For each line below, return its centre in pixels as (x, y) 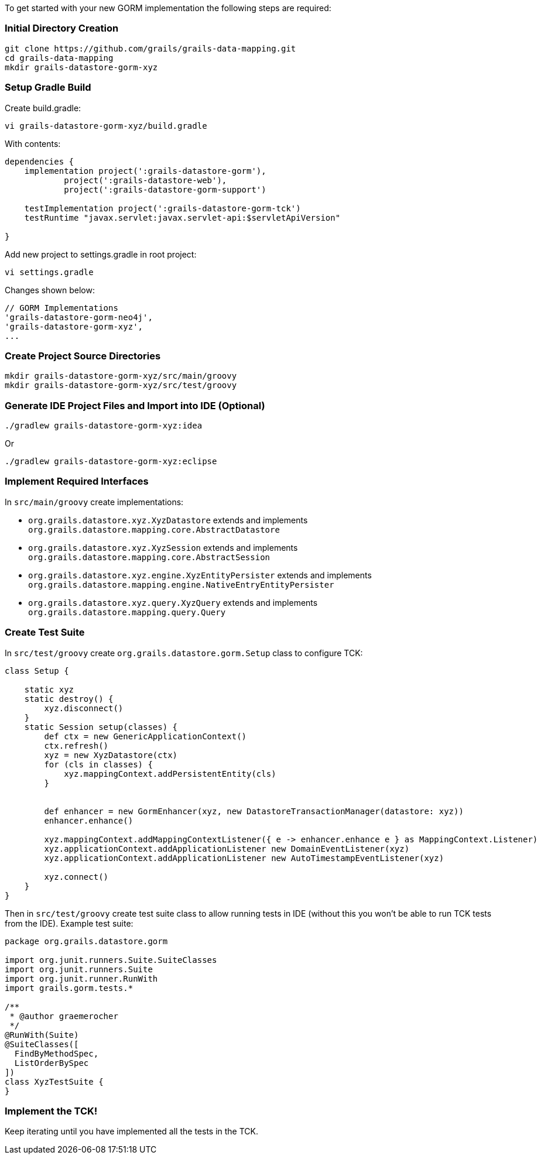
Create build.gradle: (43, 108)
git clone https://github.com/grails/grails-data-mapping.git (150, 48)
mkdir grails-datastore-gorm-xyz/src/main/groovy (121, 376)
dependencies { (40, 161)
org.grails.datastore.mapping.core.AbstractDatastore (154, 529)
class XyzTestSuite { (54, 1081)
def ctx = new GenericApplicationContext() (145, 736)
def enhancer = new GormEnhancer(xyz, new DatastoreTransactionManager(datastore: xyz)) (254, 811)
